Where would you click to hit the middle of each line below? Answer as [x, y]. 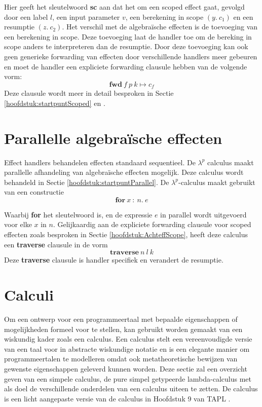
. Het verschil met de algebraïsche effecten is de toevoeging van [160, 27]
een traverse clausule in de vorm [56, 244]
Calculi [29, 295]
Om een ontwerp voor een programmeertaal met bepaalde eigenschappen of [121, 319]
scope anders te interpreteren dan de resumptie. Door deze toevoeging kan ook [126, 46]
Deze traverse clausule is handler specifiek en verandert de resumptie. [114, 260]
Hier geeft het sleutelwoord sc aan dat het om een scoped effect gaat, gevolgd [124, 7]
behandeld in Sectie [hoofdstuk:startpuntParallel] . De [87, 182]
